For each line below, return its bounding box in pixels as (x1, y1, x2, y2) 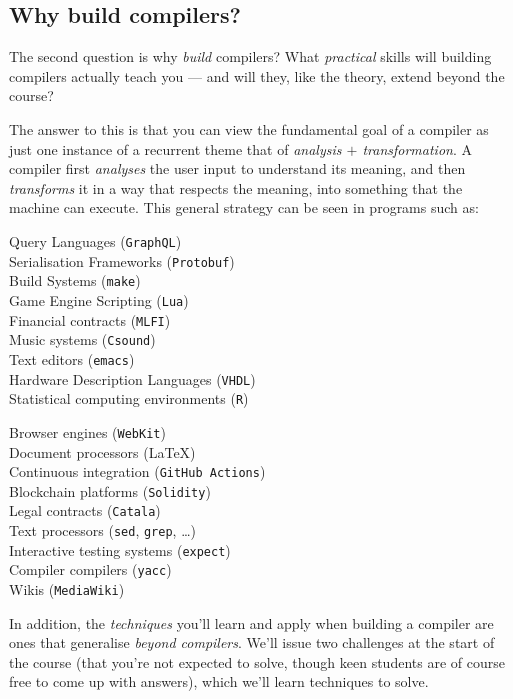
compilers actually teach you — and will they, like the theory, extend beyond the (9, 65, 505, 86)
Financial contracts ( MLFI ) (9, 309, 171, 330)
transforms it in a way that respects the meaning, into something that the (9, 177, 463, 198)
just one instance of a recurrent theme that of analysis (9, 138, 342, 159)
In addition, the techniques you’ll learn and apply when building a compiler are (9, 612, 494, 633)
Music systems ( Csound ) (9, 329, 156, 350)
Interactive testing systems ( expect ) (9, 539, 231, 560)
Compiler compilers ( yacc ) (9, 559, 172, 580)
